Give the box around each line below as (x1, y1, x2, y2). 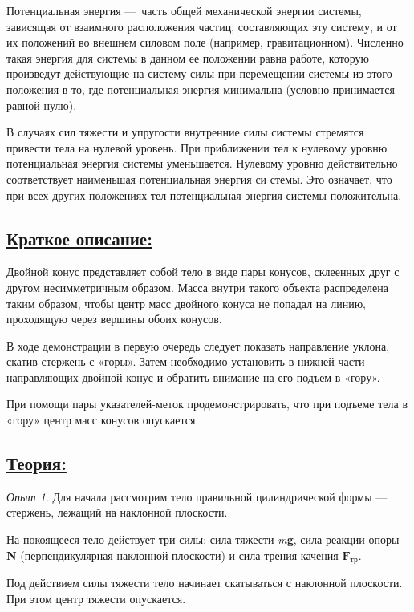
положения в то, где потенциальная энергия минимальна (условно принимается (6, 80, 395, 97)
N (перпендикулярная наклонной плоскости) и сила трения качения (6, 546, 339, 563)
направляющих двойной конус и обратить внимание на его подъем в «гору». (6, 368, 380, 385)
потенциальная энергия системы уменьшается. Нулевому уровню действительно (6, 155, 398, 172)
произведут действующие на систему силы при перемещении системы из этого (6, 65, 392, 82)
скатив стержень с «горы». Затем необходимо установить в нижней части (6, 353, 365, 370)
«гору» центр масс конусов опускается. (6, 411, 199, 428)
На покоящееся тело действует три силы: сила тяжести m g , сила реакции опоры (6, 531, 400, 548)
